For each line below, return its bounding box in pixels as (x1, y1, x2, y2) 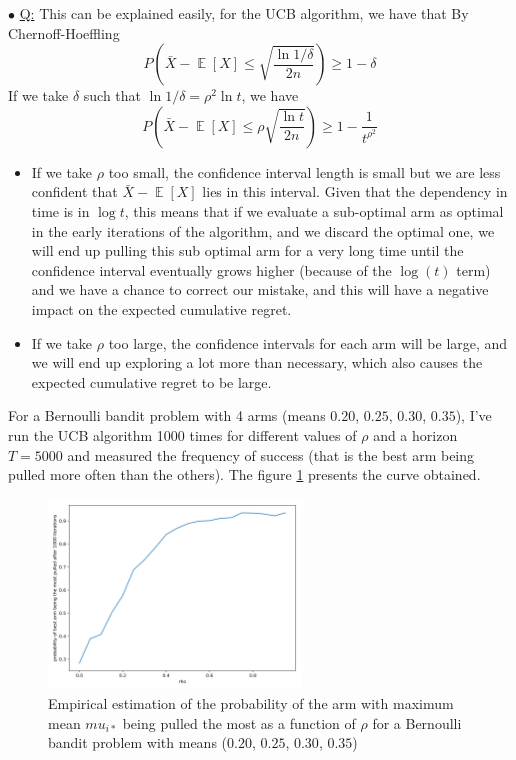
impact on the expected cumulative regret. (31, 298, 292, 319)
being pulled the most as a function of (122, 712, 356, 733)
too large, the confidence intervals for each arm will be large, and (108, 332, 508, 353)
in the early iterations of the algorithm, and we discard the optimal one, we (31, 220, 495, 241)
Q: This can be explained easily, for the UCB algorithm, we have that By (19, 3, 469, 23)
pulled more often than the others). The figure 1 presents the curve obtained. (8, 464, 481, 485)
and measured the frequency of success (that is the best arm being (67, 444, 475, 465)
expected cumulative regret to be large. (31, 371, 272, 392)
